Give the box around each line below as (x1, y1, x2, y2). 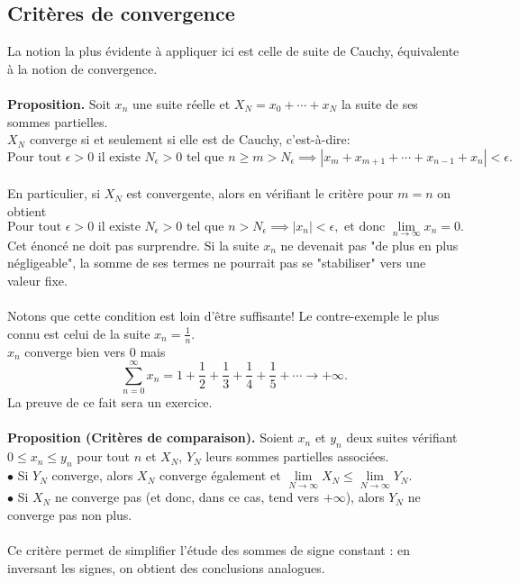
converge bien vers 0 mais (24, 342, 166, 360)
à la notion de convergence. (7, 59, 158, 77)
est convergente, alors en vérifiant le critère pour (126, 184, 394, 203)
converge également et (159, 466, 281, 485)
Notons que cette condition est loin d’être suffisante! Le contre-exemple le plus (7, 306, 440, 325)
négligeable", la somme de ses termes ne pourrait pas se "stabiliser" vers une (7, 253, 426, 272)
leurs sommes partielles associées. (205, 447, 389, 466)
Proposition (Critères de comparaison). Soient (7, 428, 294, 447)
